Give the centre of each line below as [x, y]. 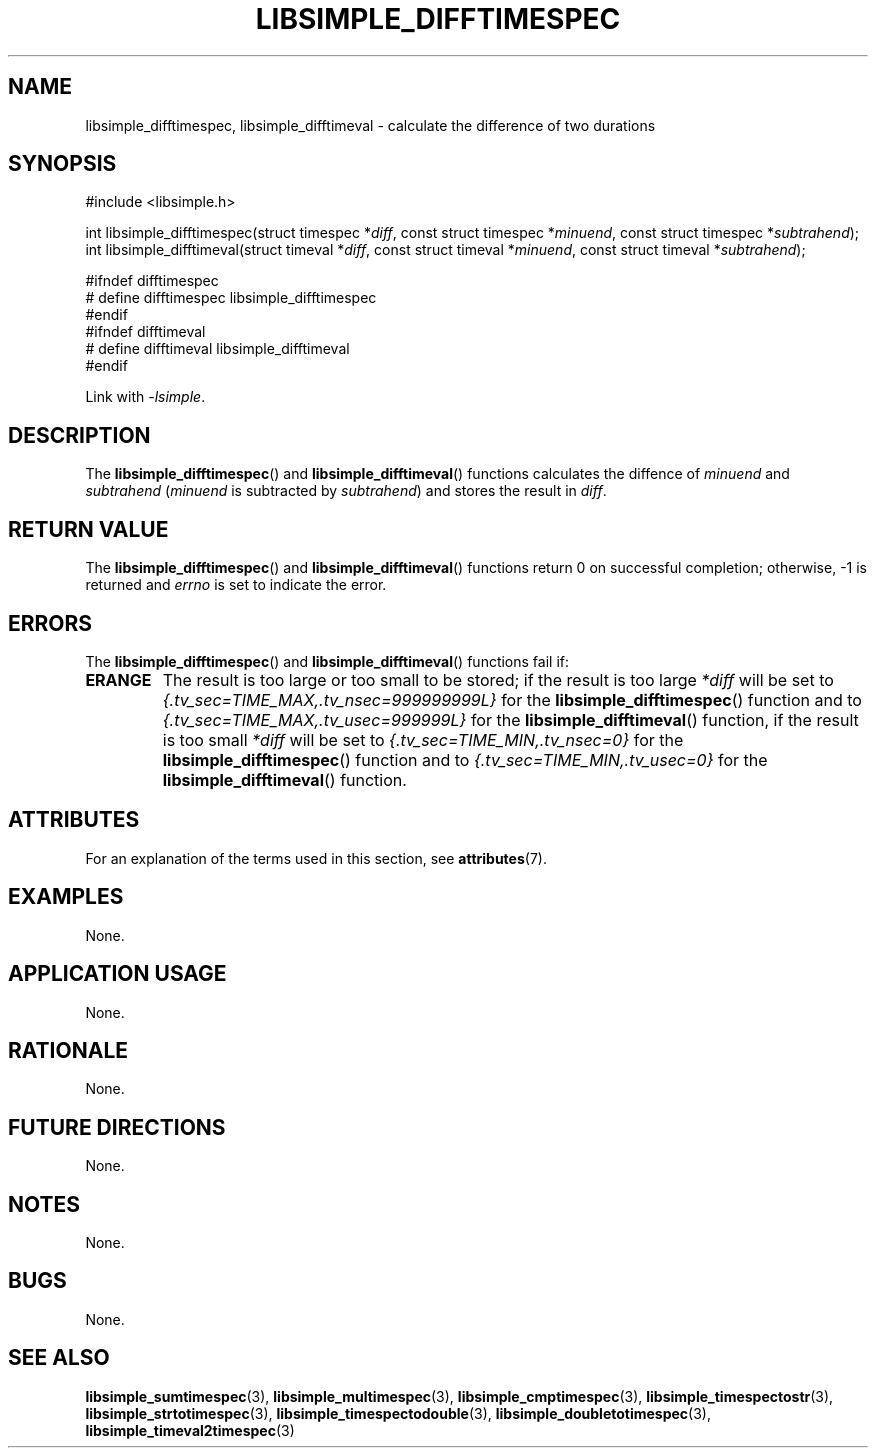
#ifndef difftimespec [152, 281]
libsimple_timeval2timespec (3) [190, 1430]
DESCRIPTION [79, 435]
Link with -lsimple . [145, 397]
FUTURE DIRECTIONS [117, 1127]
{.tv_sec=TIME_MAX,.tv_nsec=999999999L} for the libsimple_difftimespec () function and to [512, 699]
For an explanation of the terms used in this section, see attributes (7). [316, 858]
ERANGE [118, 679]
